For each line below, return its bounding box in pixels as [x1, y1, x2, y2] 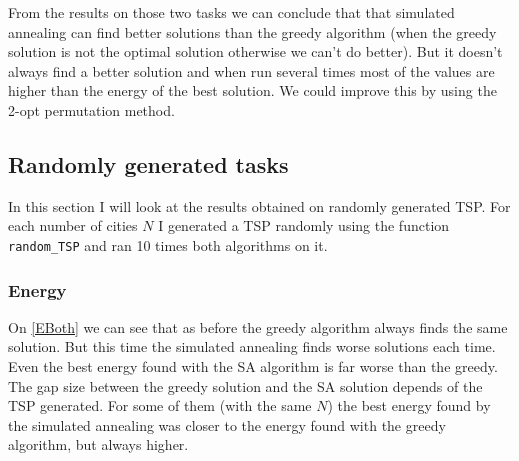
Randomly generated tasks [8, 148, 289, 179]
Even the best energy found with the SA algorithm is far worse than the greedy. [8, 356, 498, 377]
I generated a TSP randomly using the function [158, 215, 450, 236]
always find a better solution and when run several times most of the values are [8, 60, 495, 81]
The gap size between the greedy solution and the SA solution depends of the [8, 375, 483, 396]
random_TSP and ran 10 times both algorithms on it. [8, 234, 328, 255]
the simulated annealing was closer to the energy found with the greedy [8, 414, 446, 435]
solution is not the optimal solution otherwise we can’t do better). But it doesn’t [8, 41, 503, 62]
